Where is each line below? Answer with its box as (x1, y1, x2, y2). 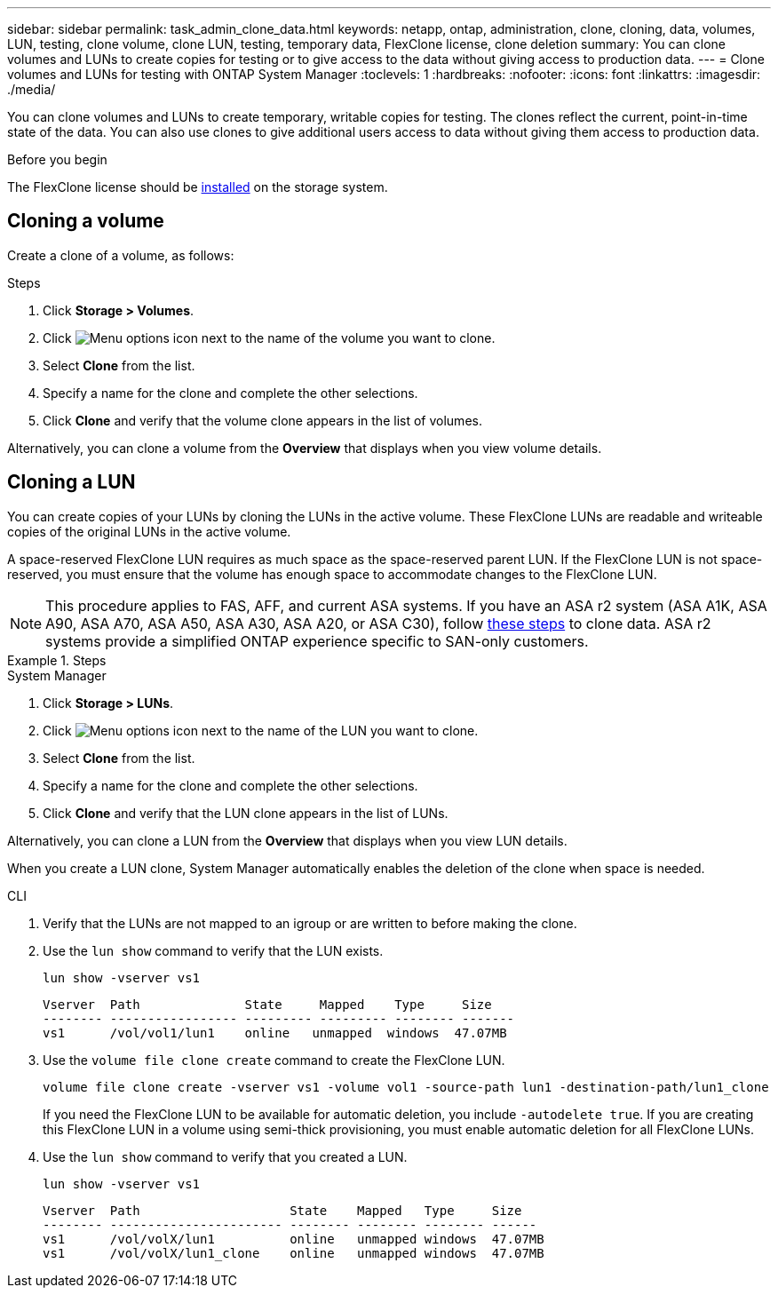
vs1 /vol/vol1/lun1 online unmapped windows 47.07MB (43, 1025, 507, 1040)
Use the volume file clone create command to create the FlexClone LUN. (43, 1052, 505, 1068)
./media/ (7, 82, 56, 97)
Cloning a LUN (7, 471, 136, 494)
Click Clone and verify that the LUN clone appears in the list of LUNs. (43, 805, 449, 821)
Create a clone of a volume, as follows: (7, 247, 234, 263)
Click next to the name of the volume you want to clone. (43, 330, 496, 346)
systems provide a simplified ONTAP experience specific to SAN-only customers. (45, 632, 589, 650)
